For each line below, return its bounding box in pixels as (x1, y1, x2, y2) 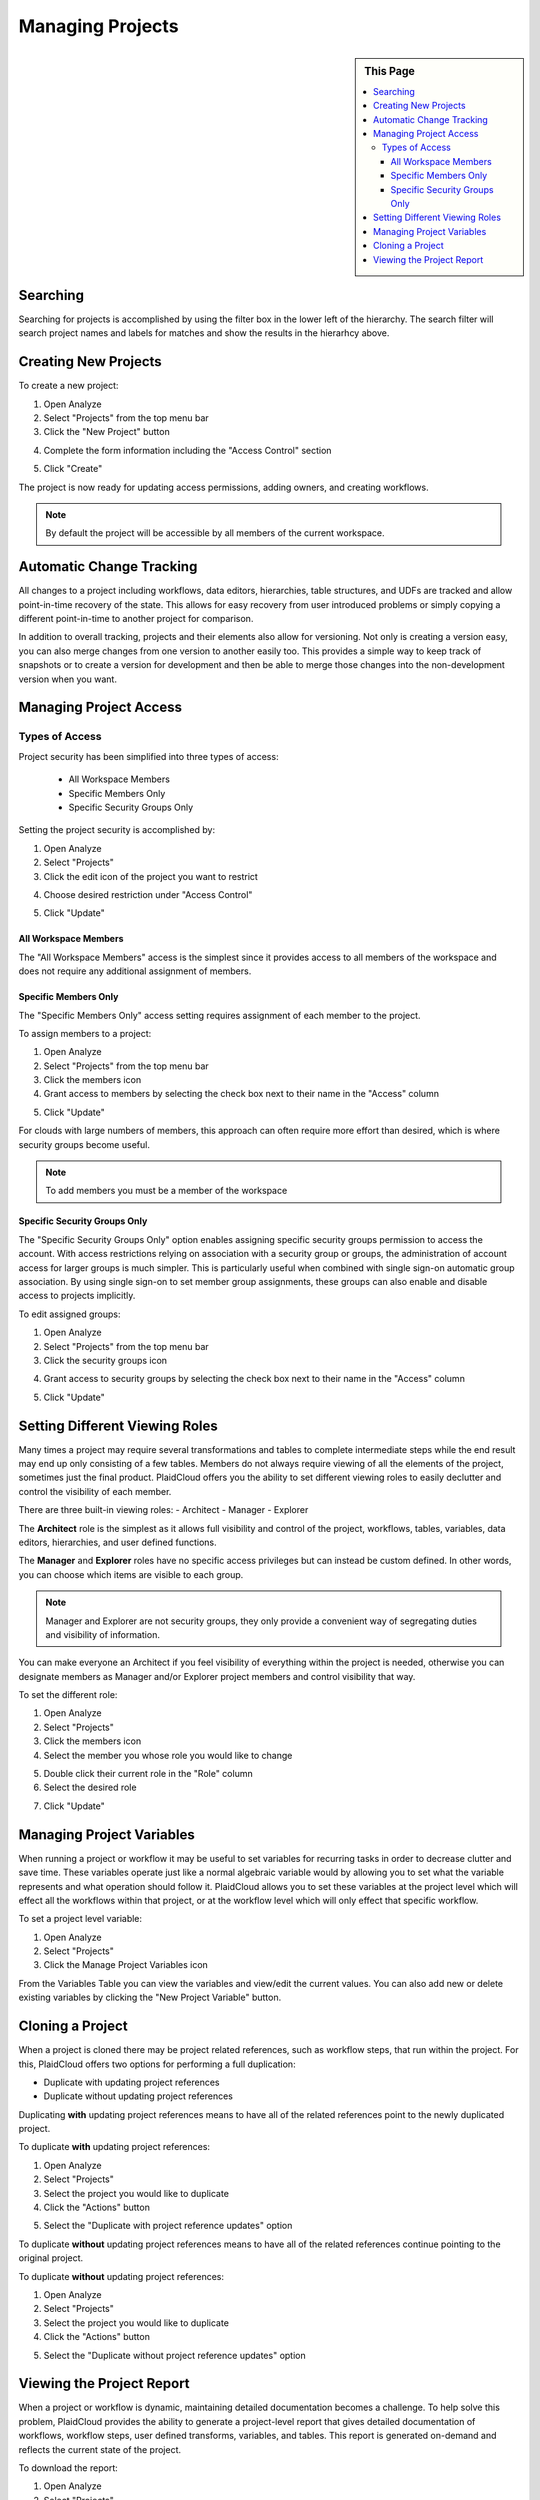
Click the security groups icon (43, 1354, 168, 1366)
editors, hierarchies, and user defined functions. (18, 1536, 217, 1548)
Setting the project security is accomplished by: (18, 824, 215, 836)
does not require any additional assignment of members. (18, 965, 252, 977)
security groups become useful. (18, 1138, 150, 1150)
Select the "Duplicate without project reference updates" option (43, 2349, 306, 2361)
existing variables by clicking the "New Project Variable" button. (18, 1991, 282, 2004)
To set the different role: (18, 1689, 118, 1701)
